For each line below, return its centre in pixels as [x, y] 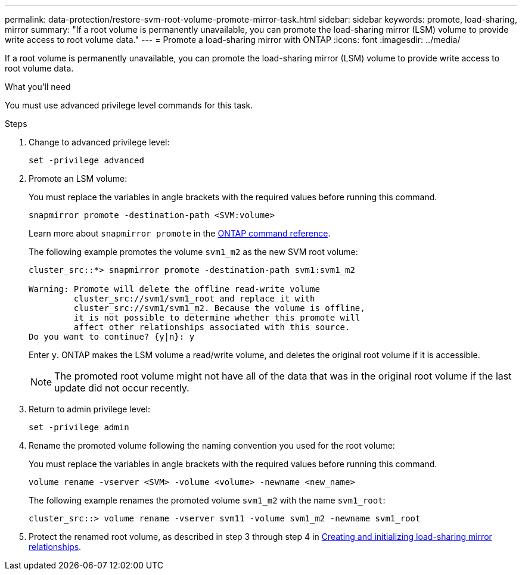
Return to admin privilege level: [89, 409]
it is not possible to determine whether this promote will [217, 318]
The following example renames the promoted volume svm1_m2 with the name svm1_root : [207, 500]
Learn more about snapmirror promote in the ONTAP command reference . [180, 233]
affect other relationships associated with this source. [212, 327]
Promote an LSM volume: [78, 178]
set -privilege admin [79, 427]
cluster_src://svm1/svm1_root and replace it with [194, 299]
